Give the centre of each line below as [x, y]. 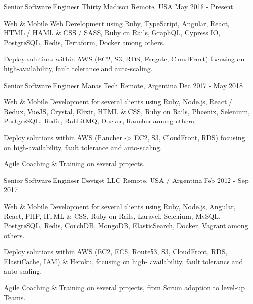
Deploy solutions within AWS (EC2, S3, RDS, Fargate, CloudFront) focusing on [124, 59]
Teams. [15, 297]
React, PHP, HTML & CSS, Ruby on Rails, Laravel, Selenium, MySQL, [112, 216]
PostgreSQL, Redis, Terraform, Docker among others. [84, 42]
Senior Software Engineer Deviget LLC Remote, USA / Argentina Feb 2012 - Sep [126, 180]
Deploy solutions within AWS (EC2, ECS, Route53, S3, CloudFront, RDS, [116, 252]
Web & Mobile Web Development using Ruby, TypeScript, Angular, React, [117, 23]
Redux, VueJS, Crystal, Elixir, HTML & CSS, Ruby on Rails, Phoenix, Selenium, [127, 111]
